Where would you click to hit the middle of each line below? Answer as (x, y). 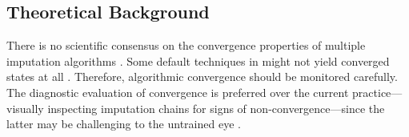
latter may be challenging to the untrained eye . (124, 124)
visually (25, 108)
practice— (377, 92)
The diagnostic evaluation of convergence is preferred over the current (178, 92)
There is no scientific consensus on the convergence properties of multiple (186, 45)
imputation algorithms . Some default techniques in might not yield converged (198, 60)
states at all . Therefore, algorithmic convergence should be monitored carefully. (202, 77)
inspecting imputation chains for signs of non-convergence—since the (216, 108)
